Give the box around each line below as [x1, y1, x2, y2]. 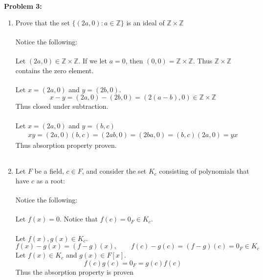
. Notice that [59, 214, 98, 224]
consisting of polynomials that [159, 166, 249, 176]
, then [125, 55, 143, 65]
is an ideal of [126, 17, 165, 27]
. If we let [78, 55, 108, 65]
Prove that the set [15, 17, 70, 27]
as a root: [36, 175, 65, 185]
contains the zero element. [15, 65, 94, 75]
